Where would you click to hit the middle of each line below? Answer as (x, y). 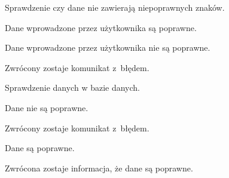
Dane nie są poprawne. (47, 107)
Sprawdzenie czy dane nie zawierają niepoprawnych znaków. (115, 7)
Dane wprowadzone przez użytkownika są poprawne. (101, 27)
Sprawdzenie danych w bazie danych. (72, 88)
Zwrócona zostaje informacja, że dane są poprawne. (99, 168)
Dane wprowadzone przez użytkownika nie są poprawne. (108, 47)
